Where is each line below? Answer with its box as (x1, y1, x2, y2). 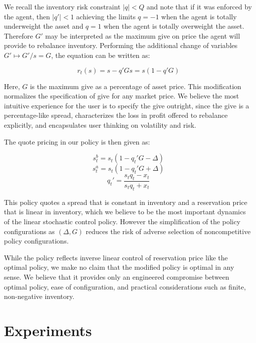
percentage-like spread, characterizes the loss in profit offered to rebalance (4, 110, 228, 120)
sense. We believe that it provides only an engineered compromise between (4, 271, 229, 282)
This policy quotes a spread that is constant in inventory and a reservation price (4, 196, 248, 207)
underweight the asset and (4, 21, 84, 31)
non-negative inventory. (4, 291, 75, 301)
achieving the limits (76, 11, 136, 21)
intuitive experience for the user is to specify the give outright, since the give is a (4, 100, 249, 110)
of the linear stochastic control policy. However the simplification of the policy (4, 216, 241, 226)
